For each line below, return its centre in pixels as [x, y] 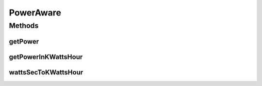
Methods [24, 26]
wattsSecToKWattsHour [46, 72]
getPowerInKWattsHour [46, 57]
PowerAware [35, 13]
